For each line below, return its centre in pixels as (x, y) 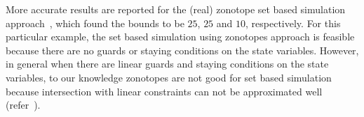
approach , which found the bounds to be (95, 23)
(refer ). (23, 105)
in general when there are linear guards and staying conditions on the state (167, 64)
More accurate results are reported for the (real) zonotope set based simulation (176, 9)
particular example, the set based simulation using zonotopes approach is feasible (180, 37)
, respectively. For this (293, 23)
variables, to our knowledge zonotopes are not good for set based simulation (169, 77)
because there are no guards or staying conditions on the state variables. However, (182, 50)
